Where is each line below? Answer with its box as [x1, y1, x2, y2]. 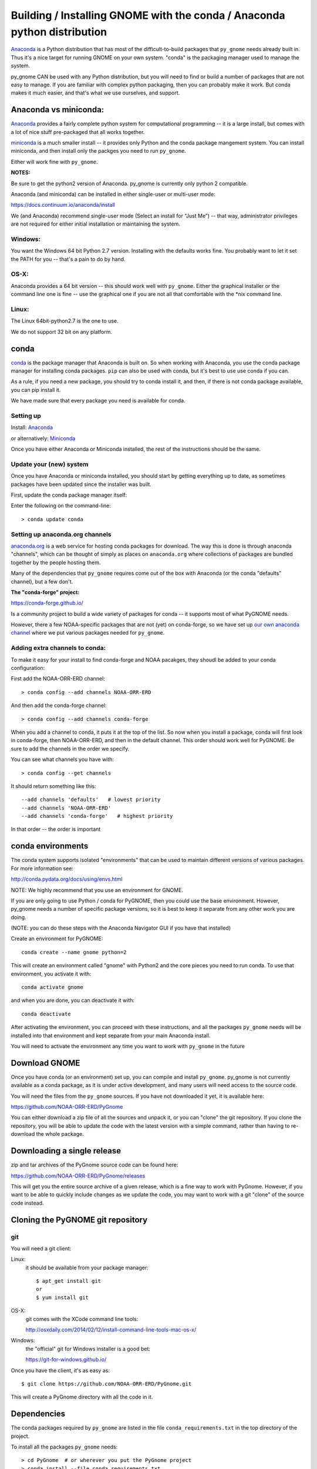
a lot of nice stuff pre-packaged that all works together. [11, 128, 145, 135]
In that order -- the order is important [11, 826, 101, 833]
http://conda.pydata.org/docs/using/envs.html [11, 876, 123, 883]
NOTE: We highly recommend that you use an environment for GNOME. [11, 886, 184, 893]
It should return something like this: [11, 782, 96, 790]
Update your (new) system [11, 460, 89, 468]
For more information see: [11, 864, 73, 872]
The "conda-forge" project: [11, 588, 80, 596]
